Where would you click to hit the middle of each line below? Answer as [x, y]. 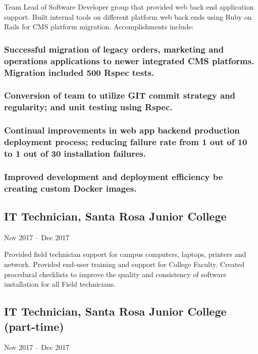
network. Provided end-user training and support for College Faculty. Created [124, 264]
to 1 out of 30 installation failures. [75, 153]
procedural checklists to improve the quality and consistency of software [115, 274]
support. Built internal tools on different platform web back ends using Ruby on [128, 16]
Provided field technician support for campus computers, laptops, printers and [125, 254]
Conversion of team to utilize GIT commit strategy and [120, 95]
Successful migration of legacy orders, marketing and [114, 49]
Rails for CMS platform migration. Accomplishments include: [99, 27]
